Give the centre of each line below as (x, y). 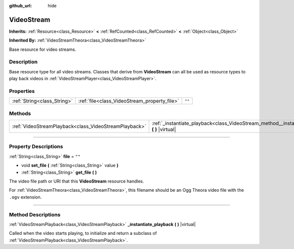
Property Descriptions (36, 147)
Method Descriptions (35, 214)
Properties (22, 91)
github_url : (20, 6)
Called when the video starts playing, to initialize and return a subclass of (83, 233)
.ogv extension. (25, 197)
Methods (20, 113)
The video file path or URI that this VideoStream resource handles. (77, 181)
